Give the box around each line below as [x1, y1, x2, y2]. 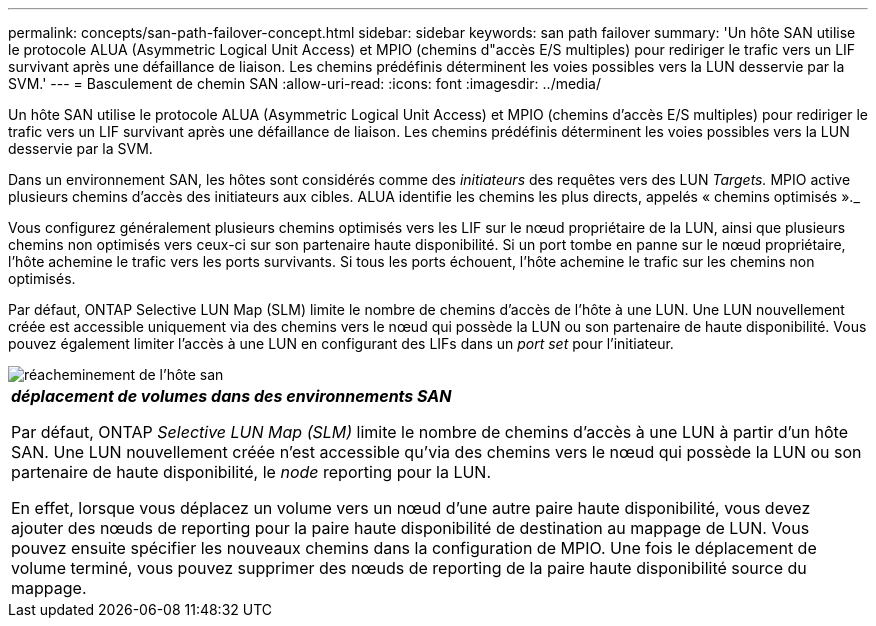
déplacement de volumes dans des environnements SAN [11, 386, 452, 406]
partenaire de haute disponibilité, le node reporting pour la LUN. [11, 462, 491, 482]
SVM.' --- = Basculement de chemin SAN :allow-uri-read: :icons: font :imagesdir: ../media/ [8, 75, 601, 92]
